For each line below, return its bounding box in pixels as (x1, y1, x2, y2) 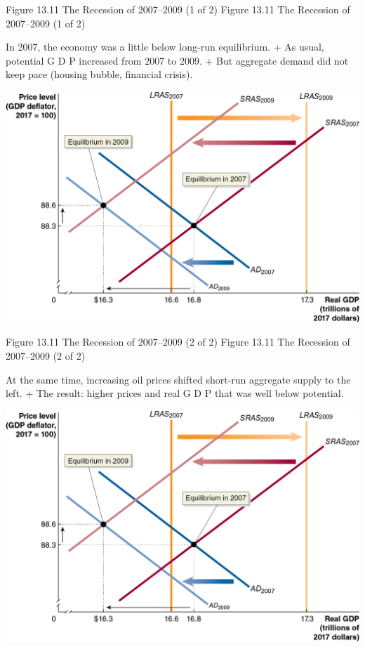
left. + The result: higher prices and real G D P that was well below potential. (6, 386, 344, 400)
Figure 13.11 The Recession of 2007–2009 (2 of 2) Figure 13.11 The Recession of (6, 334, 350, 349)
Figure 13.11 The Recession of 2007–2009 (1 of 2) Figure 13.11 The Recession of (6, 2, 350, 16)
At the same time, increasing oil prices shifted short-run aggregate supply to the (6, 372, 351, 386)
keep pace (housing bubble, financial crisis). (6, 67, 193, 81)
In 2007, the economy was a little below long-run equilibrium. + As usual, (6, 39, 324, 54)
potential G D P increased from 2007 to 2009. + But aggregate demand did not (6, 53, 349, 67)
